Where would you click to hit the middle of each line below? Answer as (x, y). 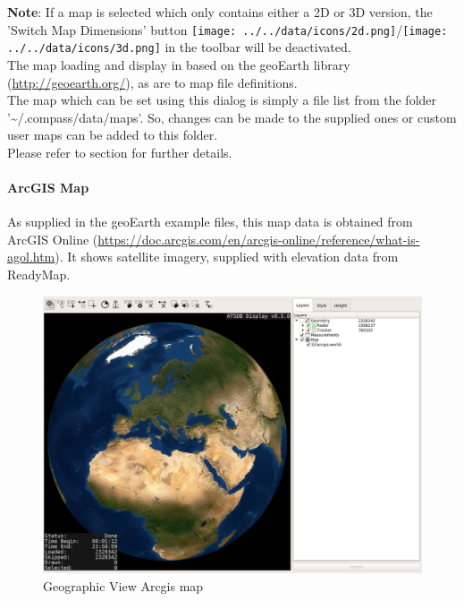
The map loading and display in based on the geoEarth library (179, 64)
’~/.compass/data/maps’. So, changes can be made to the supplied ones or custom (232, 117)
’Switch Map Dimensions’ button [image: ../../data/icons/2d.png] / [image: (228, 29)
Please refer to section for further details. (120, 152)
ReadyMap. (39, 275)
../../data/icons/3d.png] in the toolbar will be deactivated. (179, 47)
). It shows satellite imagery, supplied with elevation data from (227, 257)
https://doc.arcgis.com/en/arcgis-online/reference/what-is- (259, 239)
